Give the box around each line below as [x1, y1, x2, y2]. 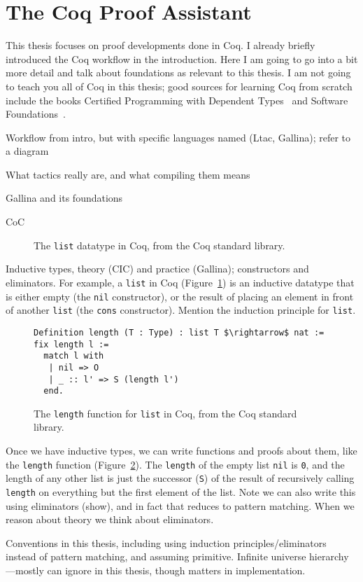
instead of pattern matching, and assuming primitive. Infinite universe [6, 549, 306, 564]
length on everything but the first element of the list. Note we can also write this [6, 484, 356, 499]
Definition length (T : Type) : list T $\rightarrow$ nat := [34, 327, 325, 338]
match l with [43, 351, 104, 361]
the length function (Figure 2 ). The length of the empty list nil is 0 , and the [6, 457, 345, 471]
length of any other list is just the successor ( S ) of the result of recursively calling [6, 471, 355, 485]
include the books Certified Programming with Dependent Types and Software [6, 92, 348, 107]
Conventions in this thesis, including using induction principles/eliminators [6, 535, 327, 550]
